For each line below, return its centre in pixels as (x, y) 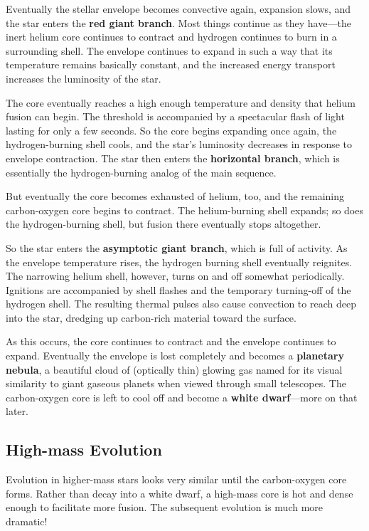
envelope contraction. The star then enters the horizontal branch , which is (173, 158)
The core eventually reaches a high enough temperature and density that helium (181, 102)
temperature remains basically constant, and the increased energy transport (171, 64)
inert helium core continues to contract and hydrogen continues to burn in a (171, 37)
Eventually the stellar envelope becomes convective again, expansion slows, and (178, 9)
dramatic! (27, 521)
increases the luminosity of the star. (84, 78)
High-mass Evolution (84, 449)
